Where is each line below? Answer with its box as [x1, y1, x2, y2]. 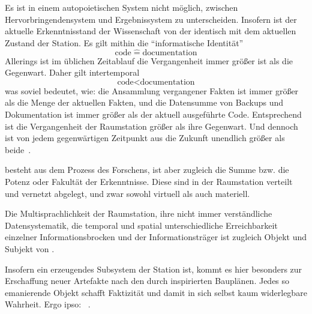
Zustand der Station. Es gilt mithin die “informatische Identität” [5, 36, 244, 49]
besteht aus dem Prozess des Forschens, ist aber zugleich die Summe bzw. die [5, 163, 289, 176]
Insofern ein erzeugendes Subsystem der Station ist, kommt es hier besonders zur [5, 262, 302, 275]
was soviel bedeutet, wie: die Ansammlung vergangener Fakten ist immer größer [5, 84, 299, 97]
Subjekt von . [5, 242, 55, 255]
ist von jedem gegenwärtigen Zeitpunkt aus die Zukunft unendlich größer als [5, 131, 285, 144]
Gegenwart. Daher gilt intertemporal [5, 66, 140, 79]
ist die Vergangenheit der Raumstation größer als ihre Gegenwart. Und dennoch [5, 119, 298, 132]
